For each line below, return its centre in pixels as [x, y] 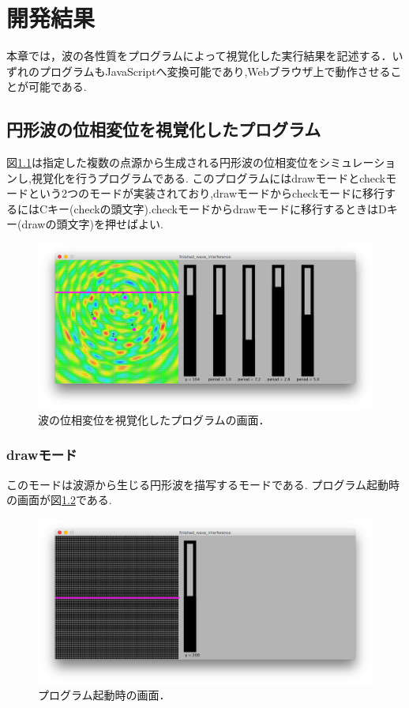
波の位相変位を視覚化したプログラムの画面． [154, 419]
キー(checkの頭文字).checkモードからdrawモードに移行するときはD [217, 208]
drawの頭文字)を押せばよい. [92, 224]
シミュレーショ [357, 162]
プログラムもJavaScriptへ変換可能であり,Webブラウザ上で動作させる [215, 71]
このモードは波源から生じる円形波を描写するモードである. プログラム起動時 [203, 484]
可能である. [57, 87]
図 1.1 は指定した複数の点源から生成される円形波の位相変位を [163, 162]
